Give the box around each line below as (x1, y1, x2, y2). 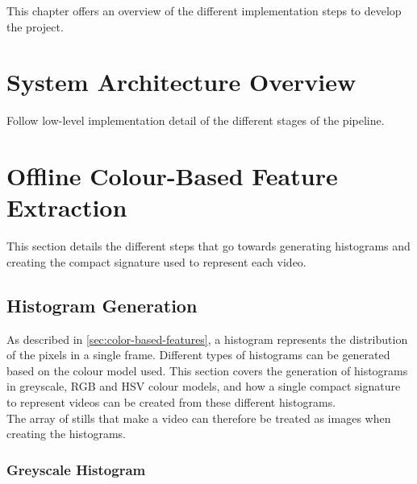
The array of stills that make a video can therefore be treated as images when (6, 409, 391, 426)
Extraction (6, 191, 127, 224)
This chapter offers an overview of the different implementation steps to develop (6, 2, 402, 19)
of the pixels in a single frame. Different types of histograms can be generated (6, 346, 390, 363)
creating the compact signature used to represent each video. (6, 253, 306, 270)
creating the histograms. (6, 425, 127, 442)
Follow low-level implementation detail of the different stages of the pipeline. (6, 112, 385, 129)
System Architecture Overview (6, 65, 357, 98)
